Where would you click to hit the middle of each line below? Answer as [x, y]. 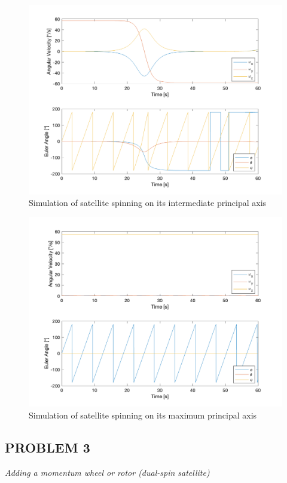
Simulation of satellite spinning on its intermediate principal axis [148, 203]
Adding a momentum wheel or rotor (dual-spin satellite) [107, 472]
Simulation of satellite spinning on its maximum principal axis [143, 415]
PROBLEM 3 [48, 447]
